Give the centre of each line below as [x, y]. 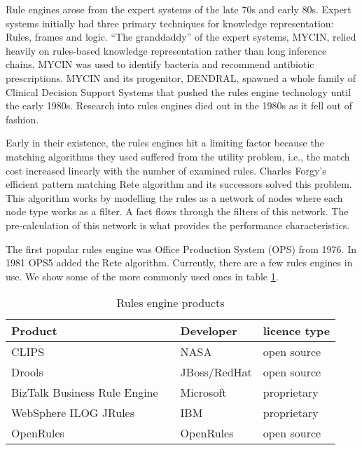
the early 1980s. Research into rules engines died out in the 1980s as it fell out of [179, 105]
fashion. [22, 119]
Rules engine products [170, 303]
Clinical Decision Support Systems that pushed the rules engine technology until [179, 91]
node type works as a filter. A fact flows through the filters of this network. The [177, 211]
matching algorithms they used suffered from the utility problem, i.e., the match [178, 156]
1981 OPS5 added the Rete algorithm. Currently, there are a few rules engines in [179, 262]
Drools [27, 372]
